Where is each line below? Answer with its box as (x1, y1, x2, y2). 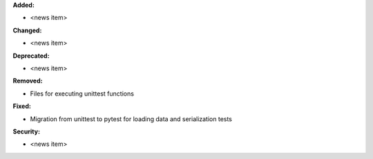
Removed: (12, 76, 43, 85)
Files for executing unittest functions (30, 89, 135, 98)
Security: (12, 127, 41, 136)
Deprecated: (12, 52, 50, 60)
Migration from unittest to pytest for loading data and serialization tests (30, 114, 233, 123)
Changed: (12, 26, 42, 34)
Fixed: (12, 102, 31, 110)
